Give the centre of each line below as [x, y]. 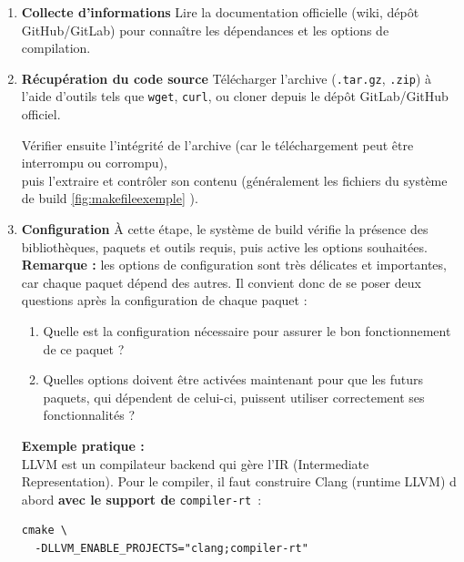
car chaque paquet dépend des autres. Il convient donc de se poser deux [221, 282]
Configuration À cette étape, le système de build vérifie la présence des [225, 229]
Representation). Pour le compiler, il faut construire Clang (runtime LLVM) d [239, 481]
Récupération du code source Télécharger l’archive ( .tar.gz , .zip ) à [227, 78]
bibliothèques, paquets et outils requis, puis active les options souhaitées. [224, 246]
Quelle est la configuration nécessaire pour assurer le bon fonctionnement [247, 331]
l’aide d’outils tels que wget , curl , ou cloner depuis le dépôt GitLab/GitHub [235, 96]
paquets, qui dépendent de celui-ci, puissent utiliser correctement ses [234, 397]
